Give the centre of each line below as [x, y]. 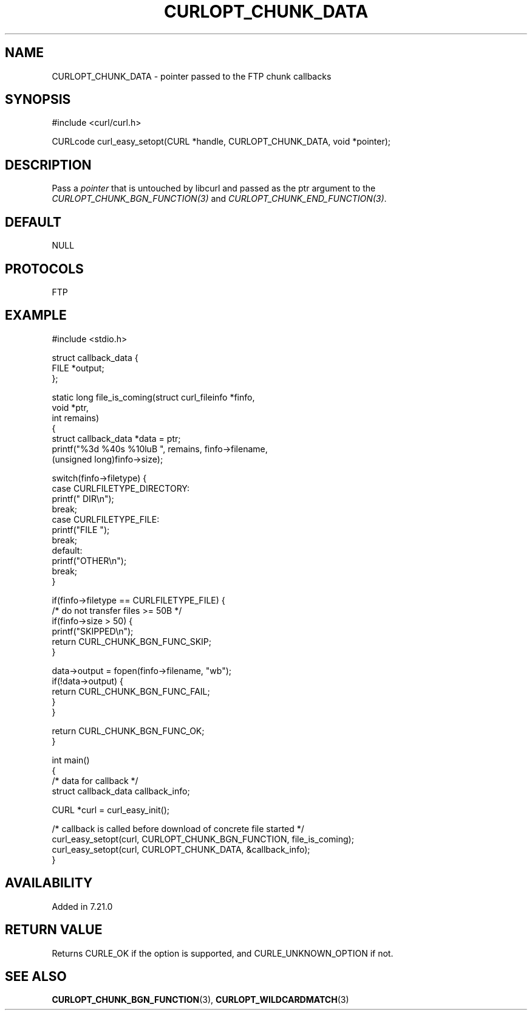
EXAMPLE [36, 315]
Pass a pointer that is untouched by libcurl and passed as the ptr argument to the [214, 188]
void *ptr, [70, 407]
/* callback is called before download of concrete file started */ [178, 828]
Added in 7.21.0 [82, 906]
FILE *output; [78, 368]
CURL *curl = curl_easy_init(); [111, 810]
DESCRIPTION [48, 165]
